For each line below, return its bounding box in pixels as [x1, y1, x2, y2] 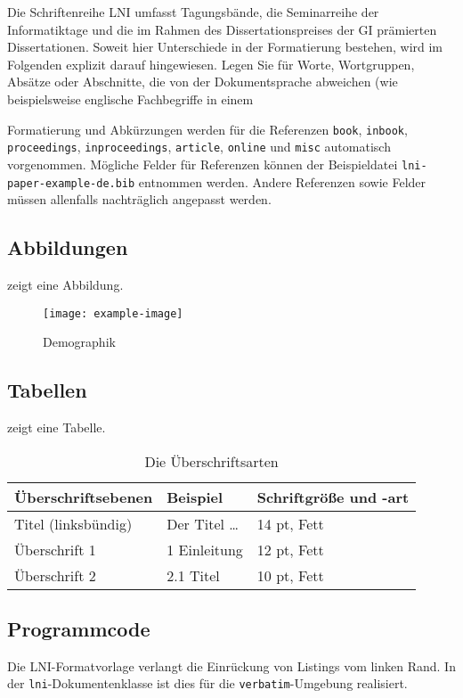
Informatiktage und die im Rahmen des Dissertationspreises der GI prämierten [7, 20, 437, 38]
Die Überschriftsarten [144, 450, 279, 472]
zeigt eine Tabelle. [7, 418, 106, 437]
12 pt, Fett [256, 538, 324, 560]
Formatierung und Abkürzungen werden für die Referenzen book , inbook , [7, 119, 408, 138]
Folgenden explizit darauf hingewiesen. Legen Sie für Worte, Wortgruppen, [7, 54, 415, 73]
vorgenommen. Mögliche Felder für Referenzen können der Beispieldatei [7, 154, 398, 173]
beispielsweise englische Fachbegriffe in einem [7, 89, 254, 108]
